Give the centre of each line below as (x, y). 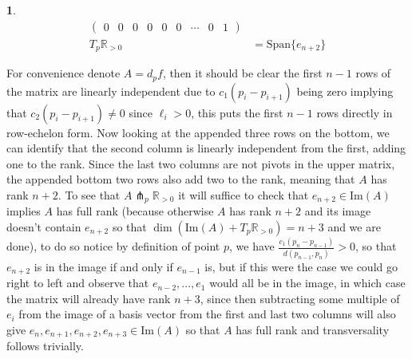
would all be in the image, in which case (307, 283)
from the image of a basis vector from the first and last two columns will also (207, 314)
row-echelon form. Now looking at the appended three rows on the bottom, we (198, 132)
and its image (338, 211)
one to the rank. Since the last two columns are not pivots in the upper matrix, (201, 163)
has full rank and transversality (313, 329)
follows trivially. (45, 346)
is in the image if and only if (103, 266)
